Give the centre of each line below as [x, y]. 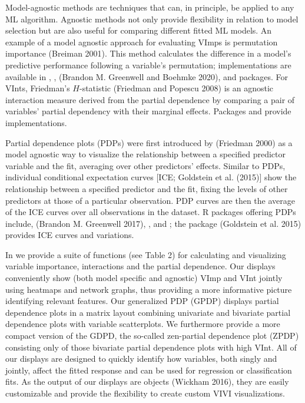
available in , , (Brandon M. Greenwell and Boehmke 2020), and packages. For [147, 76]
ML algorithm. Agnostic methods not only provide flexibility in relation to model [152, 19]
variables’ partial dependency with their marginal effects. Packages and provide [148, 111]
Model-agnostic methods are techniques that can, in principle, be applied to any [150, 7]
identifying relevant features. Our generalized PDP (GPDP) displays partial [142, 301]
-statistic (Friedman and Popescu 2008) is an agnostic [176, 88]
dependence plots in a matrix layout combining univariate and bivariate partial [148, 312]
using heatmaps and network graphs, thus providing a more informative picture [149, 289]
